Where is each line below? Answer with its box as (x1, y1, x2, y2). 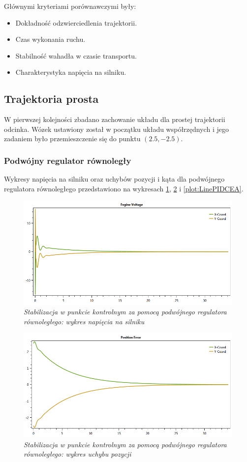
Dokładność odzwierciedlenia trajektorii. (15, 17, 137, 28)
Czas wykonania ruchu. (15, 34, 86, 44)
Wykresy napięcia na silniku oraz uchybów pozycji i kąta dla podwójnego (4, 174, 225, 184)
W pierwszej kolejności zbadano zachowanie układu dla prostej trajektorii (4, 114, 225, 124)
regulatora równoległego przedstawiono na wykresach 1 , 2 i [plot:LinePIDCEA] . (4, 183, 244, 193)
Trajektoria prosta (4, 91, 99, 106)
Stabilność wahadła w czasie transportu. (15, 50, 137, 61)
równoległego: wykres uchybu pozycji (24, 449, 131, 459)
